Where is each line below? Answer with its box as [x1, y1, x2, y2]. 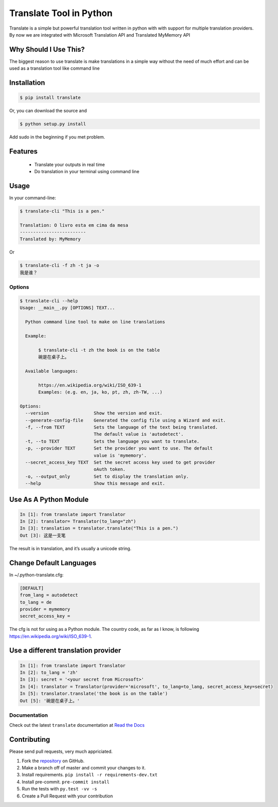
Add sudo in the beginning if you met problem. [9, 134, 105, 140]
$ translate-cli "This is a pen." [20, 208, 105, 214]
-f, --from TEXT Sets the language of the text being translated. [25, 424, 218, 430]
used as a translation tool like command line [9, 65, 100, 71]
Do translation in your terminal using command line [34, 168, 140, 174]
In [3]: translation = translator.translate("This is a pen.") [20, 525, 179, 531]
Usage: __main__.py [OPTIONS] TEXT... [20, 305, 115, 311]
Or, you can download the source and [9, 108, 87, 114]
